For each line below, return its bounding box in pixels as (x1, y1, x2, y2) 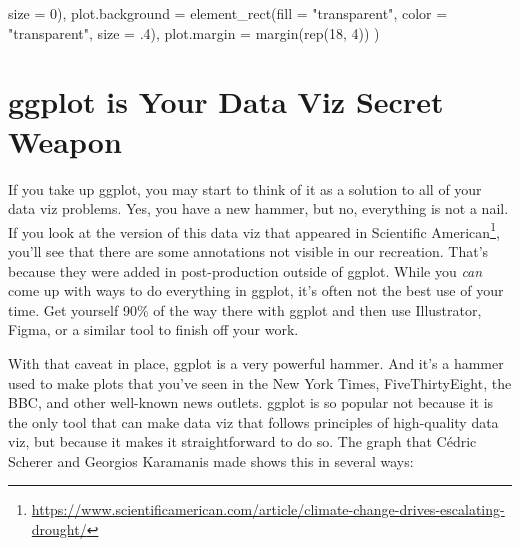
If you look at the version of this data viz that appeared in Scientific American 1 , (8, 218, 500, 242)
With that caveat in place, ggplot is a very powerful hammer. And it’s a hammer (8, 352, 504, 373)
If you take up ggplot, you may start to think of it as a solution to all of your (8, 178, 482, 199)
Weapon (8, 120, 122, 161)
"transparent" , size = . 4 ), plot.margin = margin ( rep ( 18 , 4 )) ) (8, 22, 380, 43)
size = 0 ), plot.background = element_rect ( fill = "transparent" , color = (8, 3, 448, 23)
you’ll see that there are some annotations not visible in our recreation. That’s (8, 240, 489, 261)
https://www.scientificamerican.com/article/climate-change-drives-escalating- (31, 499, 505, 520)
